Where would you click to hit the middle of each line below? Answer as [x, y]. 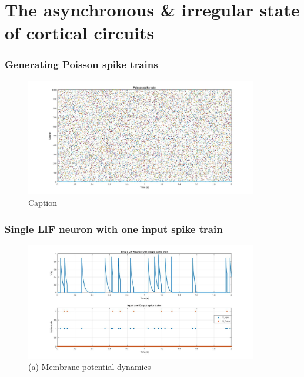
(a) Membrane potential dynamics [90, 367]
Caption [43, 203]
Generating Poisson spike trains [81, 64]
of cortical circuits [80, 33]
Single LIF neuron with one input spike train [114, 228]
